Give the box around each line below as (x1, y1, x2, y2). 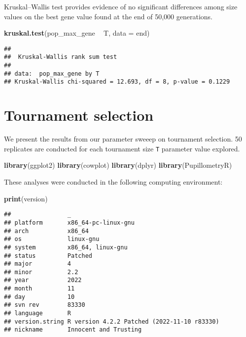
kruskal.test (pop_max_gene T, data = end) (4, 28, 150, 38)
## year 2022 (4, 277, 82, 284)
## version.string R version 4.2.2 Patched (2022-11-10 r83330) (4, 318, 219, 325)
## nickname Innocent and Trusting (4, 326, 142, 334)
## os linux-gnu (4, 236, 100, 243)
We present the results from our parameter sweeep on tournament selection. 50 (4, 134, 242, 144)
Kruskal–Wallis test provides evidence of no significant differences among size (4, 1, 238, 11)
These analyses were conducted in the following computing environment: (4, 177, 223, 187)
